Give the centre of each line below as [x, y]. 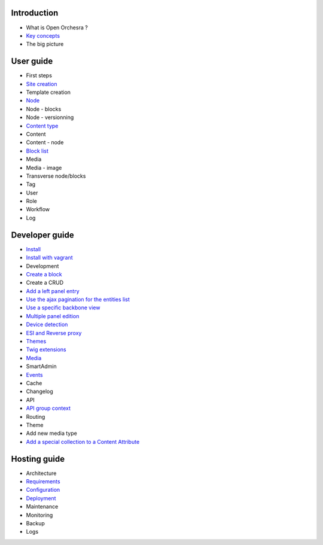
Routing [36, 416]
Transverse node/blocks [56, 176]
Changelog [39, 391]
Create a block [44, 274]
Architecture [41, 473]
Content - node [45, 142]
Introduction [35, 13]
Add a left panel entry [53, 291]
